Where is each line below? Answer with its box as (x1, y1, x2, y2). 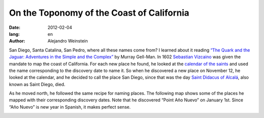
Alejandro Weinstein (47, 38, 88, 44)
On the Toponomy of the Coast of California (9, 7, 190, 18)
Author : (9, 38, 25, 44)
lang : (9, 31, 20, 37)
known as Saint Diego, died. (9, 81, 66, 87)
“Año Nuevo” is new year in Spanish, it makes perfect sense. (9, 104, 131, 110)
